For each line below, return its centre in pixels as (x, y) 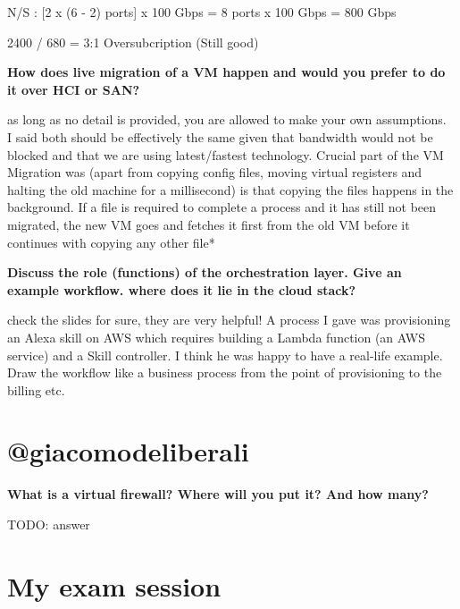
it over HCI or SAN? (74, 89)
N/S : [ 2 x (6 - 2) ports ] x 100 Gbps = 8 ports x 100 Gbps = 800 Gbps (202, 12)
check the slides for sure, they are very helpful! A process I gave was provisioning (229, 320)
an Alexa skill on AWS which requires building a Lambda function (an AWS (216, 337)
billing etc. (36, 389)
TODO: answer (49, 524)
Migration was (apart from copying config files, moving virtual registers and (215, 172)
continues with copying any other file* (111, 242)
